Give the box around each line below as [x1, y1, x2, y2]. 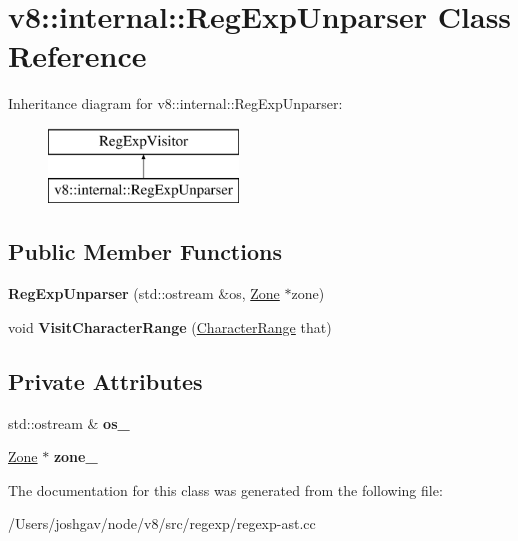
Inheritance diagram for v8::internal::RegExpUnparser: [8, 93, 343, 114]
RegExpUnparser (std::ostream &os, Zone [8, 283, 280, 304]
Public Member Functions [8, 236, 282, 267]
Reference [8, 35, 147, 76]
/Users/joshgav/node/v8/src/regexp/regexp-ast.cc [8, 513, 316, 534]
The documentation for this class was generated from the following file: [8, 479, 443, 500]
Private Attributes [8, 365, 203, 396]
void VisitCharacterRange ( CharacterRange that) [8, 316, 332, 337]
